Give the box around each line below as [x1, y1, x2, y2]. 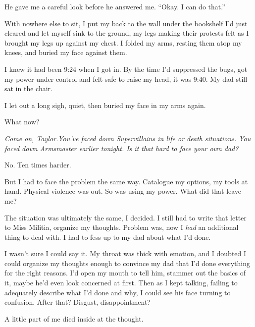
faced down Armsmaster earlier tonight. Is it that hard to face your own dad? [4, 143, 239, 153]
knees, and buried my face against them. [4, 47, 127, 57]
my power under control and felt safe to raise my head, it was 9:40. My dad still [4, 73, 248, 84]
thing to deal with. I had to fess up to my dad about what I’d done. [4, 231, 211, 242]
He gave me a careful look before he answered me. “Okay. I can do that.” [4, 1, 225, 11]
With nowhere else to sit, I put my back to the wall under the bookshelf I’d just [4, 18, 248, 28]
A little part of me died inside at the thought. [4, 313, 144, 324]
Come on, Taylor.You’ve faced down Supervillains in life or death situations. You [4, 133, 251, 143]
